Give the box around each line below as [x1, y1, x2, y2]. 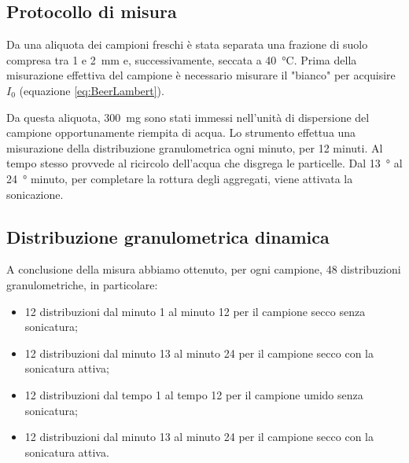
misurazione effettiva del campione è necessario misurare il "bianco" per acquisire [6, 67, 396, 83]
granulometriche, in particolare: [6, 276, 158, 292]
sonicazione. [6, 186, 64, 202]
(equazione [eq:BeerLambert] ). [19, 82, 164, 98]
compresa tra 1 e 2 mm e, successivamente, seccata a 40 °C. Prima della [6, 51, 357, 68]
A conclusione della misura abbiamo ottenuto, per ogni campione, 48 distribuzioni [6, 261, 401, 277]
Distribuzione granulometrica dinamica [6, 224, 330, 248]
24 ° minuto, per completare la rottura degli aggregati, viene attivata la [6, 170, 353, 186]
